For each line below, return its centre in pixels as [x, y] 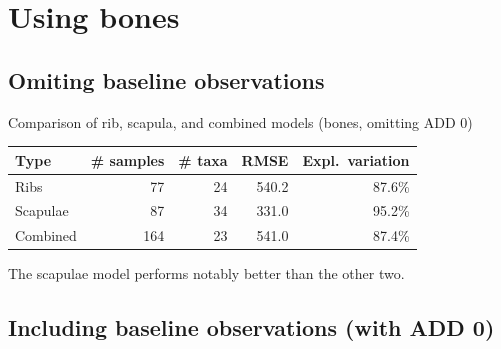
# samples [127, 159]
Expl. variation [356, 159]
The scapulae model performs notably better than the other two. [206, 273]
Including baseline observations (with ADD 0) [251, 327]
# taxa [203, 159]
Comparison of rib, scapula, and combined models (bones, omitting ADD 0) [240, 121]
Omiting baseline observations [166, 79]
